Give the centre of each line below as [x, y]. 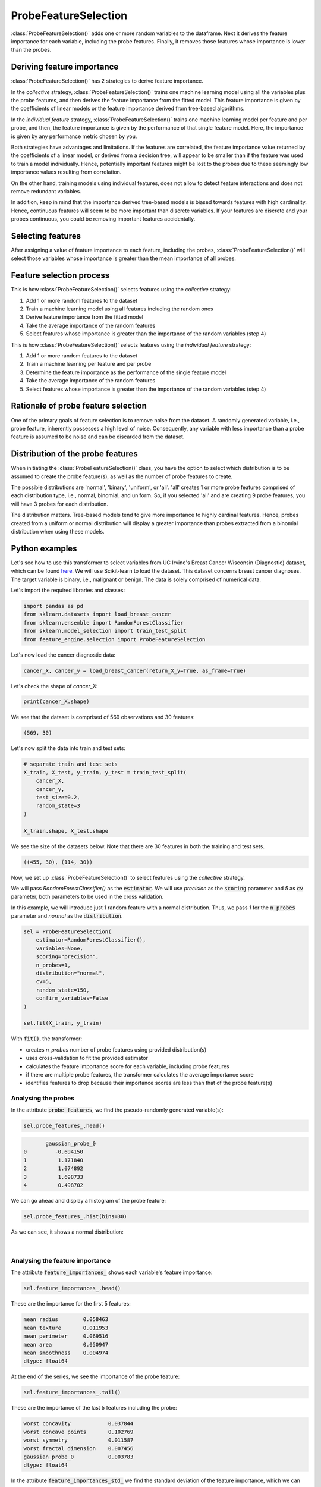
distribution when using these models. [58, 531]
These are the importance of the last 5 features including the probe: [94, 1408]
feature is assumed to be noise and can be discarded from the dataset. [98, 437]
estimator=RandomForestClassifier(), [91, 940]
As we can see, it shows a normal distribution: [67, 1232]
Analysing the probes [43, 1099]
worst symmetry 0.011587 [78, 1440]
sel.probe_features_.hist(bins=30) [75, 1216]
